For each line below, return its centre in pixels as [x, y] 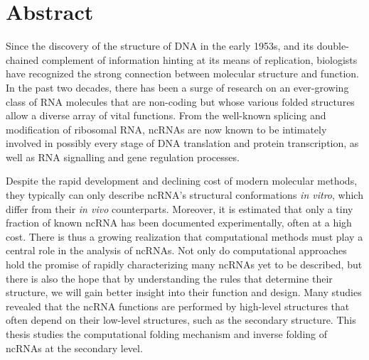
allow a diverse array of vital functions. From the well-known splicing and [166, 115]
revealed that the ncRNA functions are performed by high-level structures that [178, 306]
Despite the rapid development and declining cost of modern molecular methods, [182, 181]
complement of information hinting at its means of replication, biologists [199, 59]
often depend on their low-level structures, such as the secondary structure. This [181, 320]
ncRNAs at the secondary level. [74, 348]
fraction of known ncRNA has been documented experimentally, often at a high [179, 223]
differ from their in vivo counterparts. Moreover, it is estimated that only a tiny [180, 208]
